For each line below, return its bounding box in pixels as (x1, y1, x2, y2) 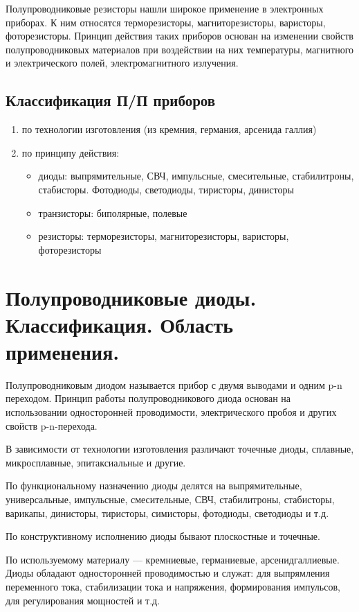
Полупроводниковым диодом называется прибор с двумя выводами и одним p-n (6, 377, 342, 392)
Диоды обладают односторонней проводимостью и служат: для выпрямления (6, 566, 330, 580)
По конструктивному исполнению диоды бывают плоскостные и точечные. (6, 529, 320, 543)
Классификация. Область (6, 310, 234, 338)
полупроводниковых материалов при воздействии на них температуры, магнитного (6, 42, 354, 56)
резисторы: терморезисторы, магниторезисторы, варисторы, (38, 229, 289, 243)
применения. (6, 337, 120, 365)
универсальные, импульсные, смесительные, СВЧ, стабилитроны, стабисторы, (6, 491, 335, 506)
